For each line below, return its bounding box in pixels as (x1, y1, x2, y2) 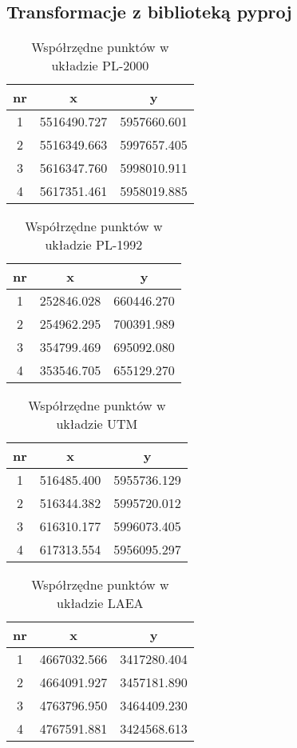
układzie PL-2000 (51, 56, 149, 75)
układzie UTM (56, 414, 138, 434)
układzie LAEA (57, 594, 144, 613)
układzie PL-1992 (45, 235, 143, 254)
